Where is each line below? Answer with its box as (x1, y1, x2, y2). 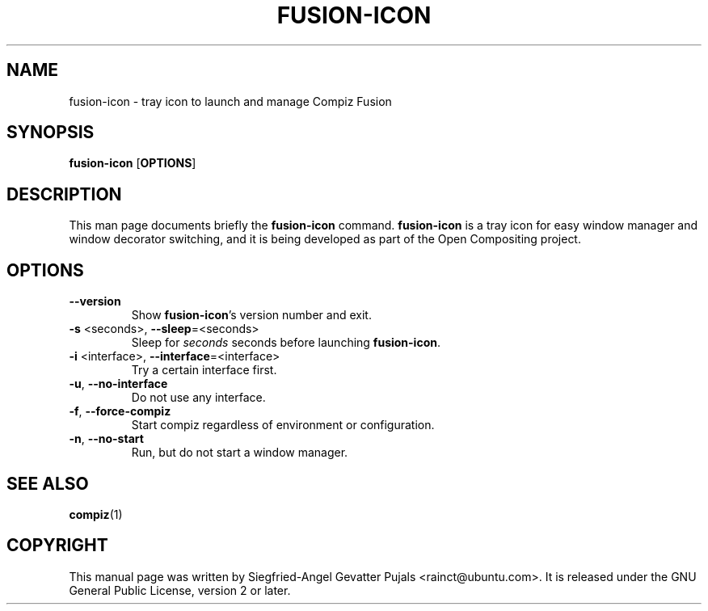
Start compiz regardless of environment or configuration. (131, 418, 435, 432)
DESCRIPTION (6, 183, 122, 204)
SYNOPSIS (6, 122, 95, 143)
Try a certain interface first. (131, 363, 277, 377)
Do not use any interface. (131, 390, 266, 405)
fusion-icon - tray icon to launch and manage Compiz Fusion (69, 94, 392, 108)
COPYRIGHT (6, 535, 108, 556)
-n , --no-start (69, 432, 144, 446)
